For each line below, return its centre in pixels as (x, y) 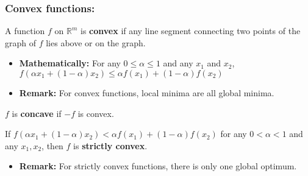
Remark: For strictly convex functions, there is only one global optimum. (158, 166)
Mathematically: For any (70, 63)
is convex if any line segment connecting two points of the (191, 31)
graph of (21, 42)
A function (25, 31)
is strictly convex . (110, 145)
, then (52, 145)
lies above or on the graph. (96, 42)
